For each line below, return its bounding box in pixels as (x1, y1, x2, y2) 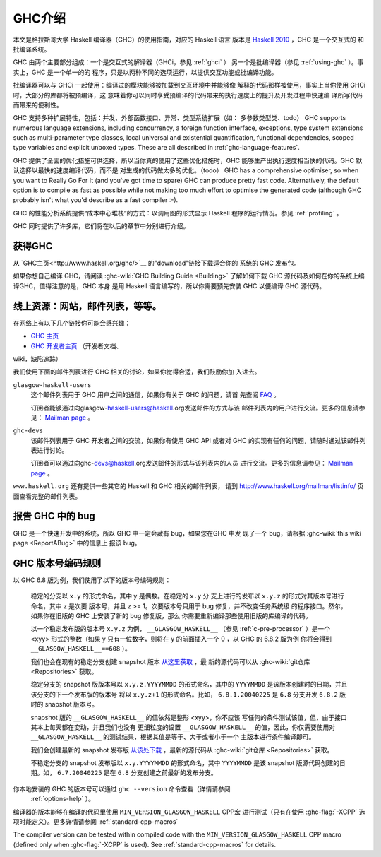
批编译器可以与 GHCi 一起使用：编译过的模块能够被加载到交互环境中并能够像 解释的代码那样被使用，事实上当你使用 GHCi (13, 81, 366, 90)
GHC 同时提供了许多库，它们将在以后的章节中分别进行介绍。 (13, 222, 190, 230)
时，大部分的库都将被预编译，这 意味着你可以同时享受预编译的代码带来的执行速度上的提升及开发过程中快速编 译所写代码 (13, 90, 363, 99)
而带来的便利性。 (13, 100, 63, 109)
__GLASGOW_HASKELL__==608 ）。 (30, 644, 132, 653)
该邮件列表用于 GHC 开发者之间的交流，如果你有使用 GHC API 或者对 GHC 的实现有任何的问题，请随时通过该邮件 (30, 436, 360, 444)
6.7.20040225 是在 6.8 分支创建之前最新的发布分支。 (56, 769, 218, 777)
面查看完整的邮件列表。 (13, 492, 81, 500)
